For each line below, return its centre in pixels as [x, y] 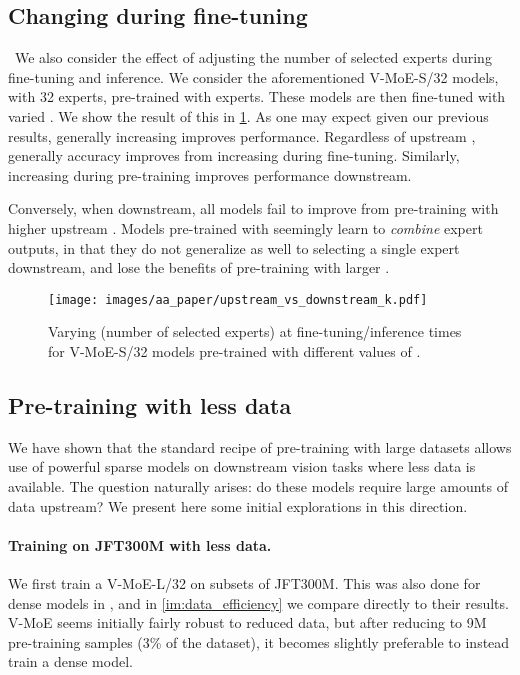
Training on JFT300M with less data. [140, 544]
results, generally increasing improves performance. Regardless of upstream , [242, 135]
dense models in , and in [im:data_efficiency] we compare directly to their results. [258, 602]
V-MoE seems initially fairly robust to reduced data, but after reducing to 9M [247, 622]
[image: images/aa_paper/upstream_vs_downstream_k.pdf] [238, 299]
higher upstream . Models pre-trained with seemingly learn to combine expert [245, 227]
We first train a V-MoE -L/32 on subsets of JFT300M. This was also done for [244, 582]
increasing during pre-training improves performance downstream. [210, 174]
